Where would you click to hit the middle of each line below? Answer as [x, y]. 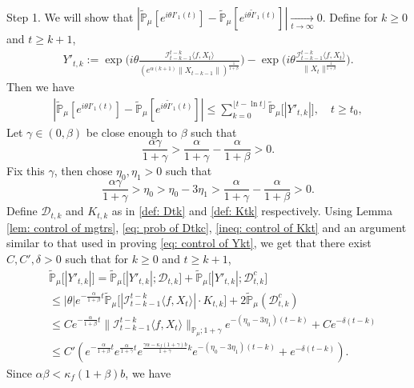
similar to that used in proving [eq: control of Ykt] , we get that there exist [189, 243]
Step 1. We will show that [70, 17]
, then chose [83, 171]
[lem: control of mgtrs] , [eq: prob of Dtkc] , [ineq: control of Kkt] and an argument [207, 227]
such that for [97, 258]
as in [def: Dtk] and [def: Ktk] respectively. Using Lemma [252, 211]
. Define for [350, 17]
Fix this [26, 171]
